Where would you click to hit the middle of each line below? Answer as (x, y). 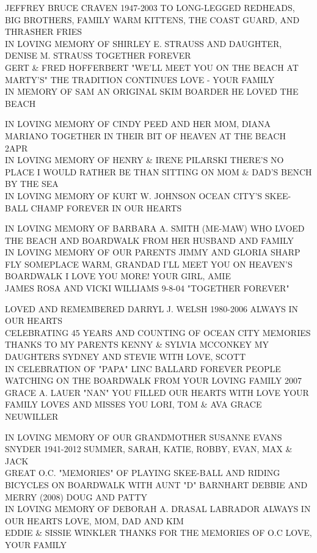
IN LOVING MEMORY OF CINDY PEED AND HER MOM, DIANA (138, 124)
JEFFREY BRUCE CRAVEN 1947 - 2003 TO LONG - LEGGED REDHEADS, (150, 7)
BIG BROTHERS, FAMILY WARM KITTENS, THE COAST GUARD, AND (152, 19)
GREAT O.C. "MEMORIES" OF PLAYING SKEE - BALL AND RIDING (143, 473)
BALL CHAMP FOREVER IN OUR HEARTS (93, 207)
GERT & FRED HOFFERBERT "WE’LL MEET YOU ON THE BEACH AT (152, 67)
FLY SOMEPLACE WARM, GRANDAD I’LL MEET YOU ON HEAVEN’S (149, 264)
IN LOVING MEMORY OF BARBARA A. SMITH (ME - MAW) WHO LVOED (155, 228)
